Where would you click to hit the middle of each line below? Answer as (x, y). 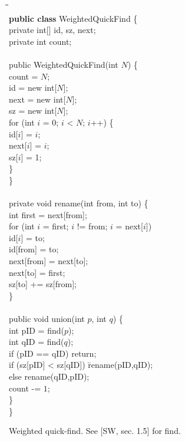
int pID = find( (37, 330)
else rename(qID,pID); (49, 376)
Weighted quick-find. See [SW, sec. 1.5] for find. (95, 431)
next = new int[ (37, 99)
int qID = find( (37, 342)
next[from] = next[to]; (49, 261)
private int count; (40, 41)
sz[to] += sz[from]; (43, 284)
